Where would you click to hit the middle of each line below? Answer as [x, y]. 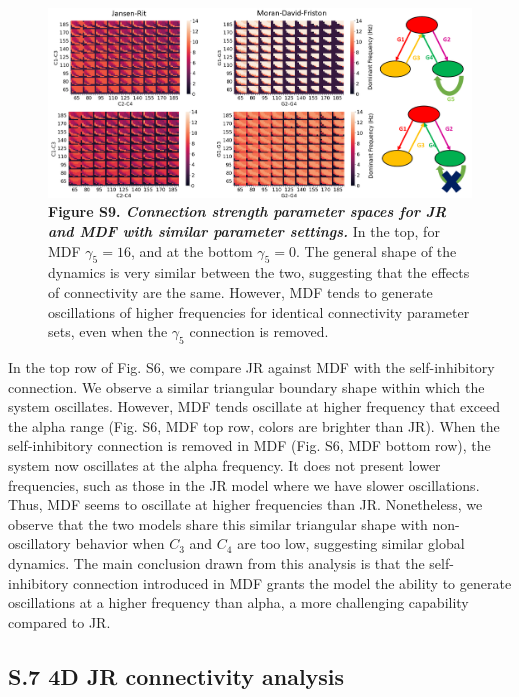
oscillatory [39, 543]
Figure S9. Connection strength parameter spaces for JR [247, 211]
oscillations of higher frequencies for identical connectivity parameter [259, 311]
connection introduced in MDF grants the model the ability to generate [292, 582]
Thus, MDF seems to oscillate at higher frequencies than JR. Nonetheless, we [245, 504]
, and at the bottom [191, 250]
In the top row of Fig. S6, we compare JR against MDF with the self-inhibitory [251, 366]
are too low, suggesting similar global [351, 543]
